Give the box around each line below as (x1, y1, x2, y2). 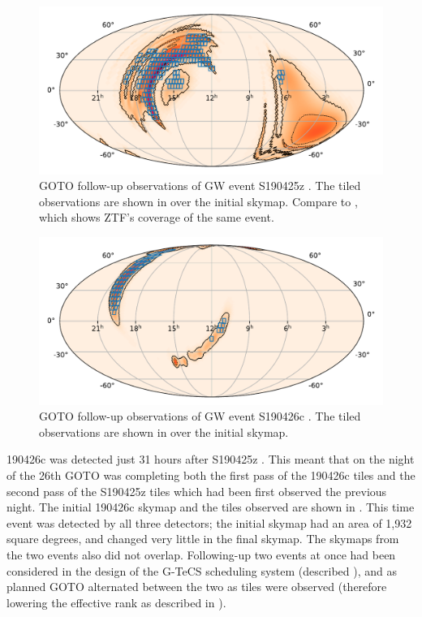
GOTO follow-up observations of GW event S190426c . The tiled (39, 408, 361, 425)
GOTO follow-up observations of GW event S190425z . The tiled (39, 177, 361, 194)
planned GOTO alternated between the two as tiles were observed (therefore (6, 578, 387, 595)
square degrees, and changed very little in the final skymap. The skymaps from (6, 530, 399, 547)
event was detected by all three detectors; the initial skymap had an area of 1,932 (6, 514, 412, 531)
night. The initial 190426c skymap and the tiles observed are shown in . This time (6, 498, 415, 516)
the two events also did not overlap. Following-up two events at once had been (6, 546, 396, 563)
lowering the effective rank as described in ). (6, 593, 226, 611)
